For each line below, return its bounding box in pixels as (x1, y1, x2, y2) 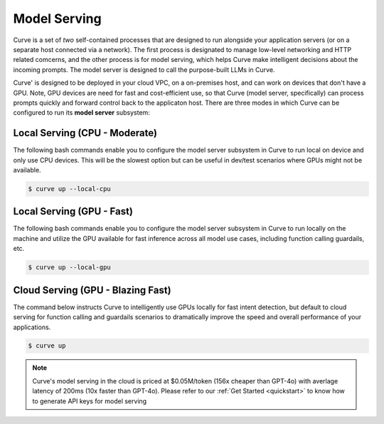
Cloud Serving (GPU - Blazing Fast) (13, 284, 171, 296)
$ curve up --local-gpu (28, 264, 112, 272)
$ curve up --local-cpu (28, 185, 112, 192)
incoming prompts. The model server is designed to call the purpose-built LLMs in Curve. (13, 65, 275, 74)
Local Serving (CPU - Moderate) (13, 127, 158, 139)
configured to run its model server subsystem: (13, 108, 151, 117)
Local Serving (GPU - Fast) (13, 205, 133, 217)
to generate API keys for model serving (32, 396, 147, 405)
